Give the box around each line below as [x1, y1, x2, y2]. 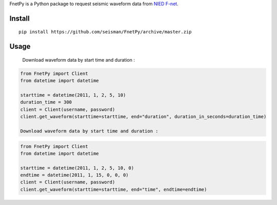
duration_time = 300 [20, 99, 72, 105]
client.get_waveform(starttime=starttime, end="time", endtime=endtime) [20, 187, 207, 192]
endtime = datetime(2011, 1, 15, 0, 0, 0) [20, 172, 129, 178]
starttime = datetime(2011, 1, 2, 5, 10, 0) [20, 165, 134, 171]
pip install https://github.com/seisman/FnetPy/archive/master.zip [18, 29, 192, 35]
